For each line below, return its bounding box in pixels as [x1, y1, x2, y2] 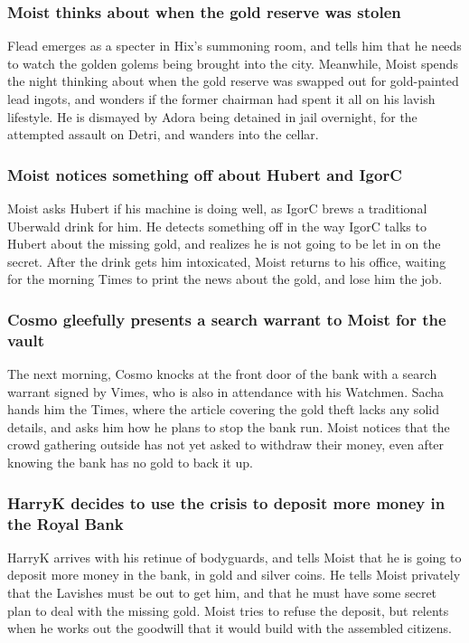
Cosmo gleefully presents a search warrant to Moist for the [7, 307, 446, 330]
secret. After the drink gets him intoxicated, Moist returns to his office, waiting [7, 251, 446, 270]
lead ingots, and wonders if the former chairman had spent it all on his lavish [7, 90, 436, 108]
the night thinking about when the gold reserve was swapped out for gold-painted [7, 71, 459, 90]
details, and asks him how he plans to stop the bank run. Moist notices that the [7, 417, 450, 436]
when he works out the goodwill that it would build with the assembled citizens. [7, 619, 452, 638]
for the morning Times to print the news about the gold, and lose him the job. [7, 269, 443, 288]
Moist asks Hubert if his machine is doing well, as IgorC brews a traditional [7, 199, 427, 217]
